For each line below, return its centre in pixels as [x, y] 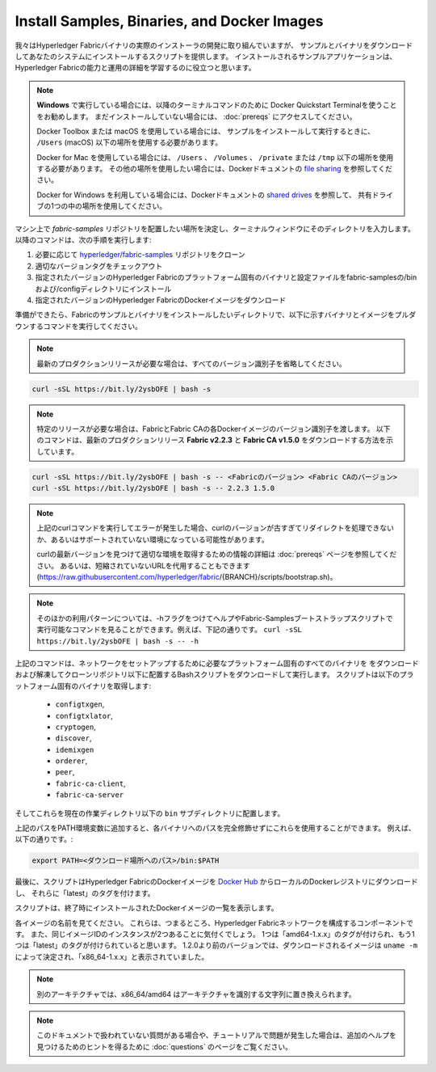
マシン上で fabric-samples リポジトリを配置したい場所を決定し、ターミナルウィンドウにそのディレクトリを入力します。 [215, 228]
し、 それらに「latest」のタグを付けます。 [85, 893]
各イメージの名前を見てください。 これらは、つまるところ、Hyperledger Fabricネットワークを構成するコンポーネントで [214, 922]
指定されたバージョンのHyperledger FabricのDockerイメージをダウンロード [161, 300]
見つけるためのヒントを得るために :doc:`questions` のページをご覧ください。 [165, 1046]
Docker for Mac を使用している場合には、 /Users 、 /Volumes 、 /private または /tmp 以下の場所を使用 [215, 157]
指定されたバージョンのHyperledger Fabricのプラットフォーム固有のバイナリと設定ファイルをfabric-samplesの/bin [226, 277]
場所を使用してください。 [124, 206]
